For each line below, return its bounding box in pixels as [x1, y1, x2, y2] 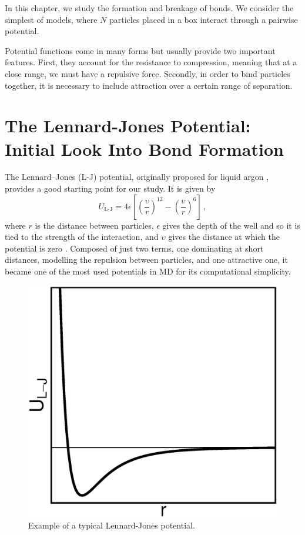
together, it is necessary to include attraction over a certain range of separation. [5, 79, 293, 91]
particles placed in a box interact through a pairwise [109, 13, 298, 25]
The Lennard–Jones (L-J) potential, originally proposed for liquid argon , [5, 170, 269, 183]
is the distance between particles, [35, 219, 154, 231]
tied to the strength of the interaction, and [5, 230, 159, 243]
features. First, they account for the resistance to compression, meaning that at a [5, 56, 297, 68]
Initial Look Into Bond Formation [5, 136, 284, 160]
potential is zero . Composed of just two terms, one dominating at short [5, 242, 264, 254]
